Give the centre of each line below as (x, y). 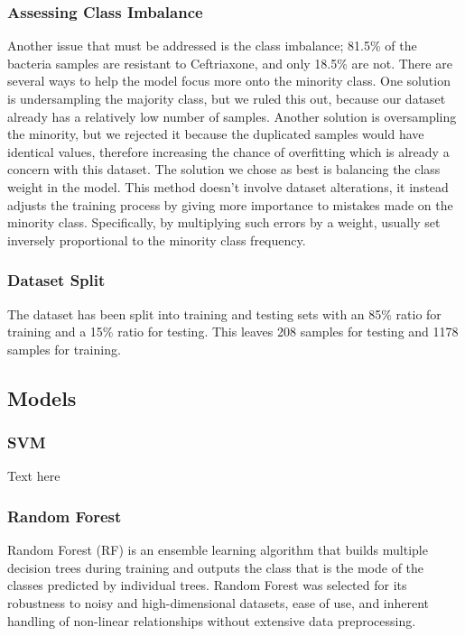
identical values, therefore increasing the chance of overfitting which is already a (228, 151)
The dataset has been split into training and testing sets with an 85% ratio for (224, 313)
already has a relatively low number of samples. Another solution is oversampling (232, 116)
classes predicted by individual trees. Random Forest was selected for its (207, 585)
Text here (34, 476)
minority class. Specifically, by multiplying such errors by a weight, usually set (224, 222)
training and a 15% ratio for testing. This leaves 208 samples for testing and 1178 (233, 332)
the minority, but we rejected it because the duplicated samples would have (216, 134)
